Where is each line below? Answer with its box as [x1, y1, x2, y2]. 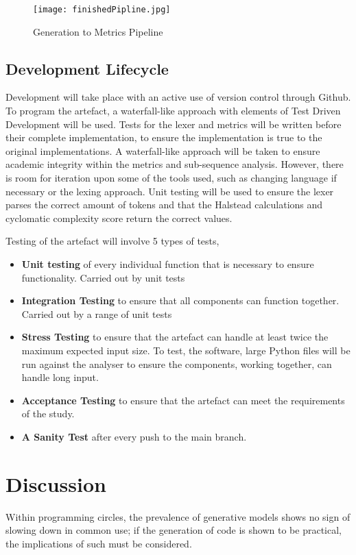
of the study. [21, 406, 75, 421]
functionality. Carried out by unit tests [21, 270, 185, 284]
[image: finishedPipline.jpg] [33, 5, 171, 14]
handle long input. [21, 370, 99, 384]
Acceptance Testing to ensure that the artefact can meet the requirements [21, 393, 345, 407]
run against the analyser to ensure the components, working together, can [21, 356, 332, 371]
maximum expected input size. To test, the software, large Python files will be [21, 343, 351, 357]
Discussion [5, 469, 106, 497]
